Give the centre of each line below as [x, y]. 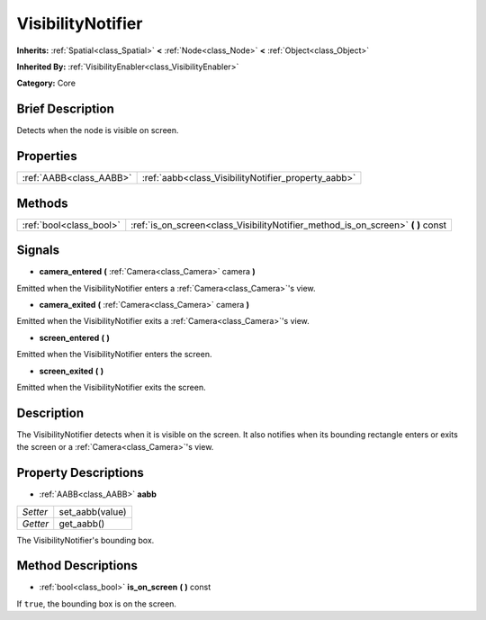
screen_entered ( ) [74, 337]
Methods [42, 203]
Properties [47, 156]
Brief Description [65, 109]
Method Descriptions [77, 566]
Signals [38, 251]
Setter [35, 511]
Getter [36, 524]
